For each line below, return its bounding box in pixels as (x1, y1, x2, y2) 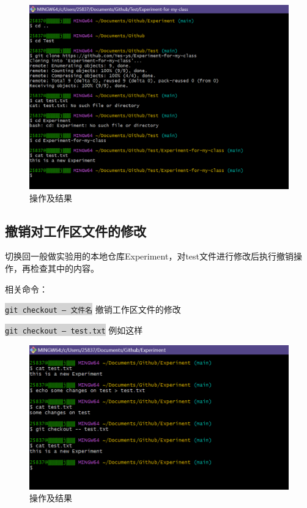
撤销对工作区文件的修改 (5, 221, 146, 240)
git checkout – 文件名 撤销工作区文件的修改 (5, 303, 181, 316)
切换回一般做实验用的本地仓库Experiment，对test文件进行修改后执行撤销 (5, 250, 294, 263)
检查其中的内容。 (30, 262, 99, 274)
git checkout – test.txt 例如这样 (5, 323, 143, 336)
